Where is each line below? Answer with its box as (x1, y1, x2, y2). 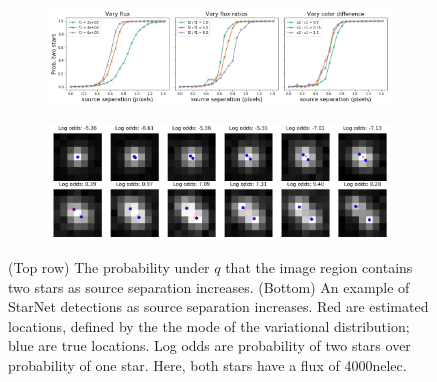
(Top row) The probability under (8, 257, 210, 278)
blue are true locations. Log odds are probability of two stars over (8, 335, 411, 356)
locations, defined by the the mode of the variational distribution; (8, 315, 410, 336)
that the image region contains (225, 257, 413, 278)
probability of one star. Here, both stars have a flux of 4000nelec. (8, 354, 407, 375)
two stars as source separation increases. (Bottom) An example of (8, 276, 410, 297)
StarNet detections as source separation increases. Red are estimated (8, 296, 429, 317)
